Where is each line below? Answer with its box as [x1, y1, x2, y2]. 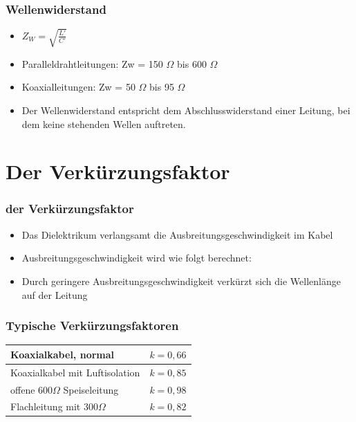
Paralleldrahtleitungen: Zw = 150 [21, 56, 163, 71]
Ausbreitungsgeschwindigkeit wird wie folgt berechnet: [21, 250, 252, 265]
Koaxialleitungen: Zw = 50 [21, 80, 135, 94]
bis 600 [177, 56, 207, 71]
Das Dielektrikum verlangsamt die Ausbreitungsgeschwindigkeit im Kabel [21, 227, 333, 241]
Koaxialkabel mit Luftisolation [10, 365, 140, 379]
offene [10, 382, 35, 396]
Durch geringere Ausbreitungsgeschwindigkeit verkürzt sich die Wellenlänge [21, 273, 341, 288]
